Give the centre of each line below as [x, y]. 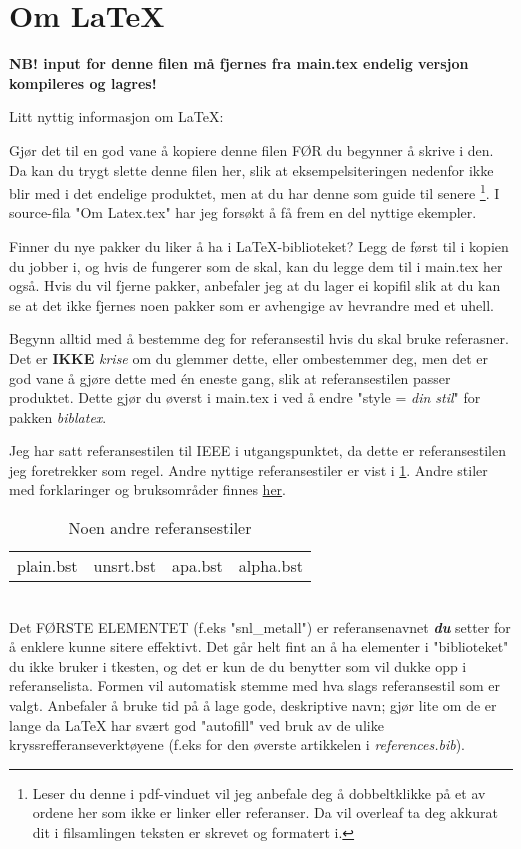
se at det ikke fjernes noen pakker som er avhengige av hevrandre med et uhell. [251, 304]
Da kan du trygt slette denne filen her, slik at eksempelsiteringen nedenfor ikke [251, 169]
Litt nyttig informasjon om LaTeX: [116, 116]
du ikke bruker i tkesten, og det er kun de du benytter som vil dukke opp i [238, 665]
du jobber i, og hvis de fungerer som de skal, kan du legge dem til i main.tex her [256, 265]
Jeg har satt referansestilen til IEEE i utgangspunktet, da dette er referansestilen [257, 450]
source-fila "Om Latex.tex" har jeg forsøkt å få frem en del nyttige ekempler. [243, 212]
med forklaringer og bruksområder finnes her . [147, 489]
